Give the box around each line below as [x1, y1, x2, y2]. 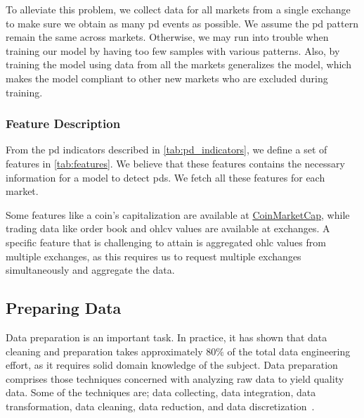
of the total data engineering [227, 343, 351, 358]
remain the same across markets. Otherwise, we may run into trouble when [6, 30, 329, 44]
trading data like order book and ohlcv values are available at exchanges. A [6, 221, 330, 236]
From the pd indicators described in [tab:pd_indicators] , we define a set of [6, 142, 327, 157]
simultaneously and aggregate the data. [6, 262, 175, 277]
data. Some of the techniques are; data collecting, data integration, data [6, 385, 316, 400]
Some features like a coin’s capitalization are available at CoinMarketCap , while [6, 207, 350, 222]
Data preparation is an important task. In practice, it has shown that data [6, 329, 327, 344]
